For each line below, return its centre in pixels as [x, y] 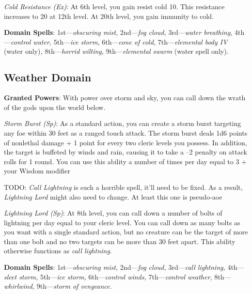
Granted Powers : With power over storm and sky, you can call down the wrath [125, 98]
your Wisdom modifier [37, 171]
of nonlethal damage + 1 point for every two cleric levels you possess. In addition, [126, 142]
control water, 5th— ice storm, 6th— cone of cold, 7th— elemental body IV [119, 41]
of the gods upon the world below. [55, 107]
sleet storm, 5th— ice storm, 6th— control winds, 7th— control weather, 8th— [118, 276]
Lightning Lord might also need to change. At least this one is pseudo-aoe [113, 196]
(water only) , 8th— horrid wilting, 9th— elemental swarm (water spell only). [116, 51]
